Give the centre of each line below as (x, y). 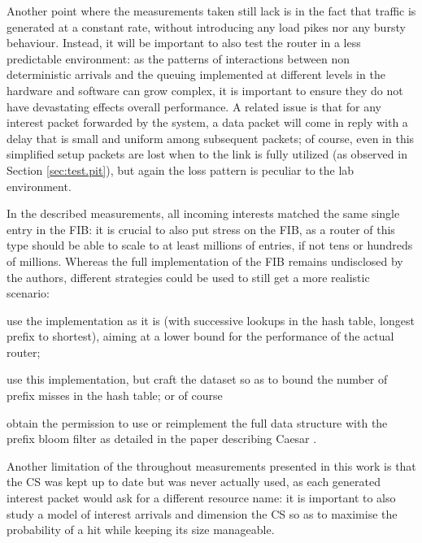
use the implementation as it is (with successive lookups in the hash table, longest (211, 320)
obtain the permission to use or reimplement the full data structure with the (197, 422)
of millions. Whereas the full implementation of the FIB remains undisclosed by (205, 261)
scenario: (28, 293)
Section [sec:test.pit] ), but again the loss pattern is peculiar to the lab (181, 169)
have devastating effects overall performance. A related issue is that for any (194, 106)
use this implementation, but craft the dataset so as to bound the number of (197, 379)
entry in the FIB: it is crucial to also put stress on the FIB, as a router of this (201, 229)
